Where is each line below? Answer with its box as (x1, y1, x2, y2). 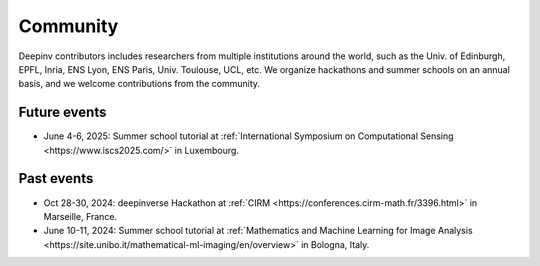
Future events (18, 104, 107, 121)
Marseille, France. (43, 210, 118, 222)
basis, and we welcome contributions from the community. (18, 78, 260, 90)
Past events (18, 170, 94, 187)
